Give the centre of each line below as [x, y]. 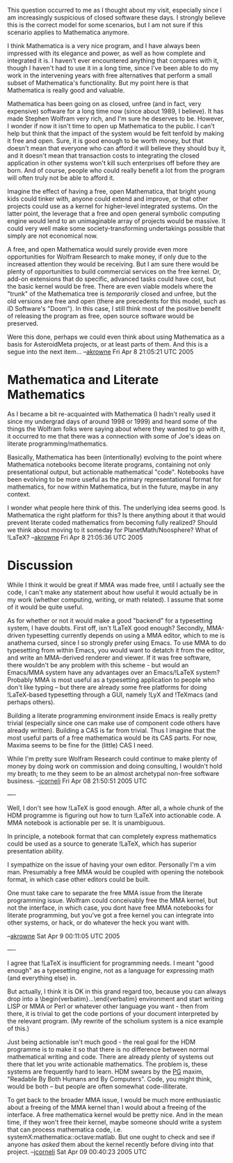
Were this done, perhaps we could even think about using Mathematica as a [116, 337]
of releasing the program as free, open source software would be [101, 316]
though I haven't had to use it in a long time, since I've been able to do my [113, 68]
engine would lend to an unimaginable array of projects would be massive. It [116, 221]
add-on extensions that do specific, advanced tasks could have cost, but [112, 279]
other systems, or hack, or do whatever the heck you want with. [98, 922]
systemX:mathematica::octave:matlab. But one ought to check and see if [111, 1137]
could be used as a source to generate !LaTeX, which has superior [102, 844]
